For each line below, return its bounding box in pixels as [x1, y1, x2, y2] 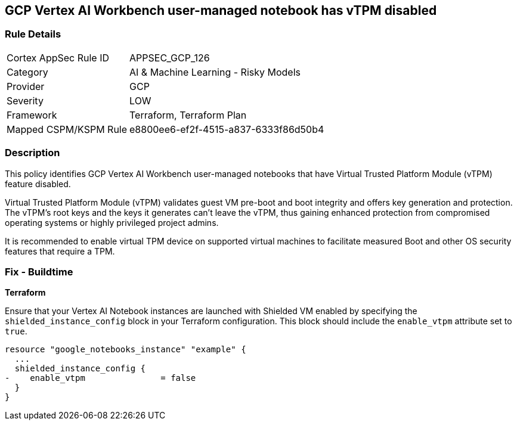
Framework [7, 108, 57, 121]
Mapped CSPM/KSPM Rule [7, 123, 128, 135]
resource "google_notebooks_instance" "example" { [5, 345, 246, 355]
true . [5, 326, 27, 337]
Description [5, 147, 60, 159]
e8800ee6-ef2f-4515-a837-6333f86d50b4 [129, 123, 324, 135]
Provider [7, 80, 45, 92]
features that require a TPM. [5, 246, 115, 256]
